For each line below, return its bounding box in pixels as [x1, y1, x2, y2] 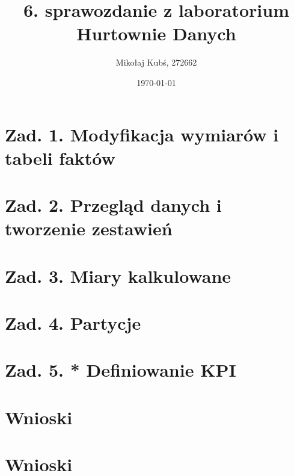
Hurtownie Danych [76, 21, 236, 46]
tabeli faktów [5, 145, 115, 170]
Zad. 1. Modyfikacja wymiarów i [5, 122, 279, 146]
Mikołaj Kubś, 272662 [115, 56, 197, 69]
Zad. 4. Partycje [5, 311, 141, 335]
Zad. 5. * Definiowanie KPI [5, 357, 236, 382]
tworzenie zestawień [5, 216, 173, 241]
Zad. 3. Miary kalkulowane [5, 263, 231, 288]
